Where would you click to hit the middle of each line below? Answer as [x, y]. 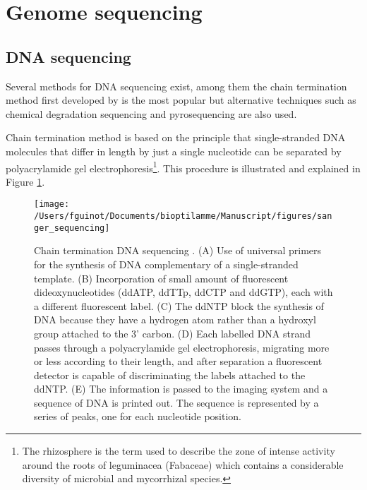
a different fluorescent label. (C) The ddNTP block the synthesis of [179, 305]
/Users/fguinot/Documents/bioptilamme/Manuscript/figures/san [183, 216]
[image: [52, 204]
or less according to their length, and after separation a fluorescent [178, 361]
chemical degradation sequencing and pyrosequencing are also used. [151, 113]
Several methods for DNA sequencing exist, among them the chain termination [176, 86]
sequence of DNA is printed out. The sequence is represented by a [176, 402]
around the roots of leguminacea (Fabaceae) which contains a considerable [183, 464]
